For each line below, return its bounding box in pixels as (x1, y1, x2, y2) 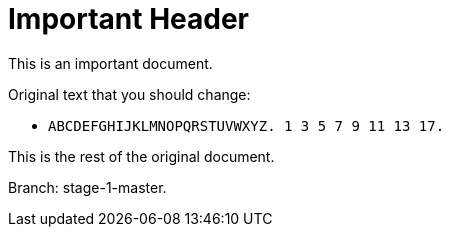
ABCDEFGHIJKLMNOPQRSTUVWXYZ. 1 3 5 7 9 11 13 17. (48, 117, 445, 134)
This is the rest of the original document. (8, 147, 275, 165)
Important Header (8, 2, 250, 36)
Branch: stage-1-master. (8, 178, 167, 196)
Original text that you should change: (8, 85, 251, 103)
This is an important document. (8, 54, 213, 72)
